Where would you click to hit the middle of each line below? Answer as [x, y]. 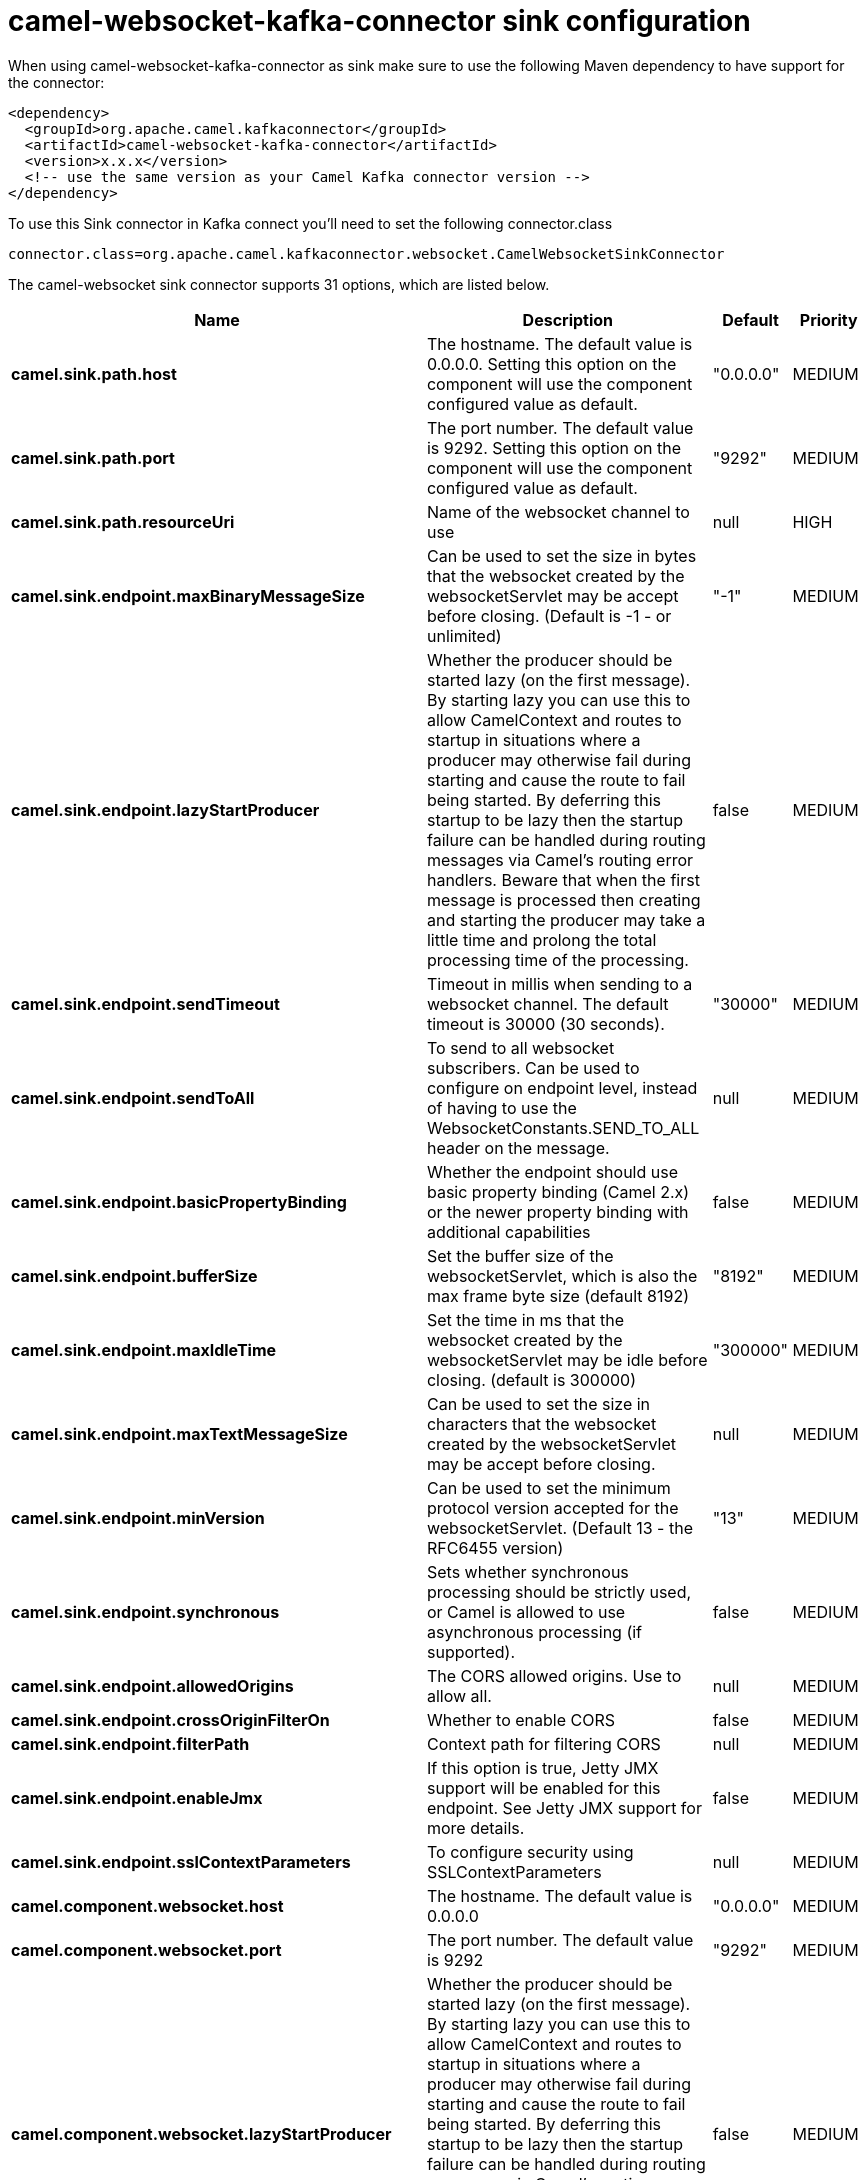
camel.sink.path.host [94, 373]
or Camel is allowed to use [526, 1611]
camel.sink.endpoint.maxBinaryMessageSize [188, 595]
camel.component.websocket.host [147, 1905]
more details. [475, 1827]
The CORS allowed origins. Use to [554, 1675]
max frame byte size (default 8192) [558, 1295]
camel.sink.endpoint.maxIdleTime [144, 1349]
